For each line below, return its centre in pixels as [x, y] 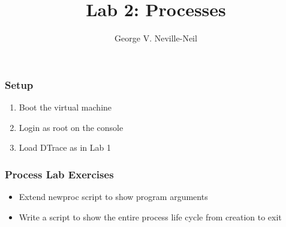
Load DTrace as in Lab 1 [65, 147]
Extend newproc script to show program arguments [113, 197]
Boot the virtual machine [65, 107]
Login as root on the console [71, 127]
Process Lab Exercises [59, 174]
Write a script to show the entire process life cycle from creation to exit [150, 216]
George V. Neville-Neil [156, 38]
